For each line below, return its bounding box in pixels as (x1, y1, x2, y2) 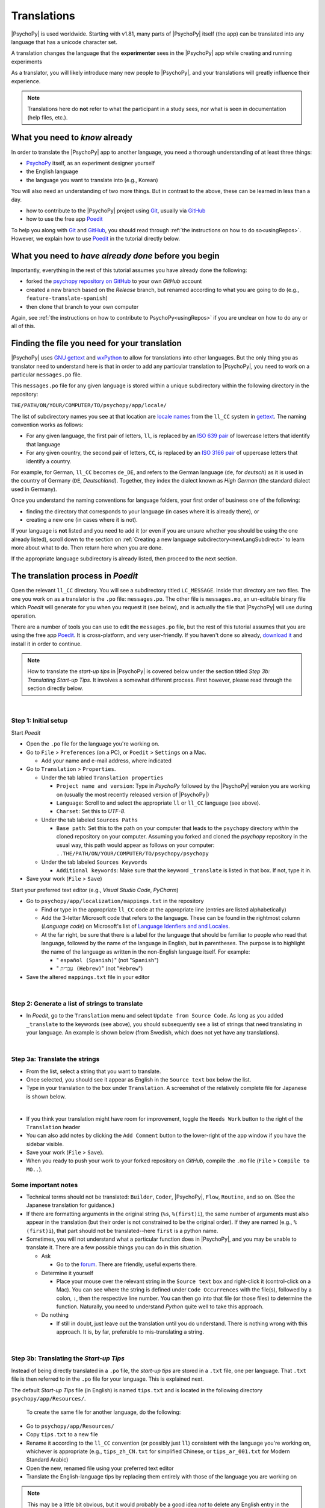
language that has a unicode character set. (11, 38, 117, 45)
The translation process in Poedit (11, 571, 138, 581)
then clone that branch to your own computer (26, 303, 139, 310)
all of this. (11, 323, 36, 330)
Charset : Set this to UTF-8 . (56, 808, 126, 815)
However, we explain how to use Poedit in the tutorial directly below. (11, 235, 181, 242)
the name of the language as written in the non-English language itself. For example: (41, 948, 250, 955)
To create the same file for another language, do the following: (26, 1408, 181, 1416)
